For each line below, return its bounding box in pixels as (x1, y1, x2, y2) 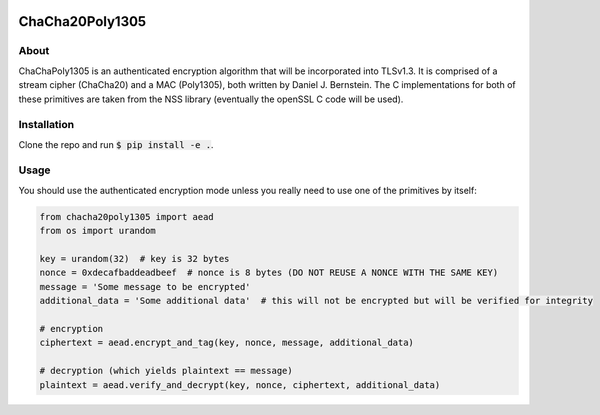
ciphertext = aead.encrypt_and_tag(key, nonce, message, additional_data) (39, 337, 415, 349)
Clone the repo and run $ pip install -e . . (18, 138, 214, 150)
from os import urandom (39, 225, 157, 237)
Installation (18, 118, 75, 132)
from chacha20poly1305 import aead (39, 211, 214, 222)
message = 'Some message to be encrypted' (39, 281, 251, 292)
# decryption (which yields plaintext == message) (39, 365, 294, 377)
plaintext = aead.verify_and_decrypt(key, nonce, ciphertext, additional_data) (39, 379, 441, 390)
